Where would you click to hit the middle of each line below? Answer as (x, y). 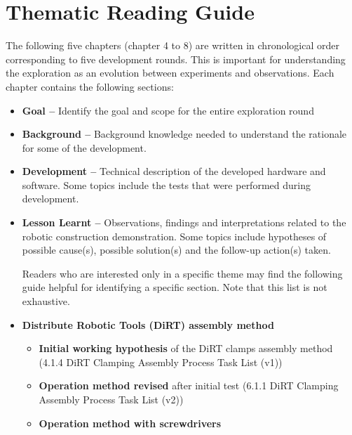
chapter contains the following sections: (90, 86)
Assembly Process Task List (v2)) (111, 399)
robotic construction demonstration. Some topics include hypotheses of (174, 236)
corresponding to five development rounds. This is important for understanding (176, 59)
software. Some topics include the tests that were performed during (166, 184)
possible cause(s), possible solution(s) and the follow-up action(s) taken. (176, 250)
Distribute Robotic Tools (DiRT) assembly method (148, 324)
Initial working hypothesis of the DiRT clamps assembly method (186, 348)
